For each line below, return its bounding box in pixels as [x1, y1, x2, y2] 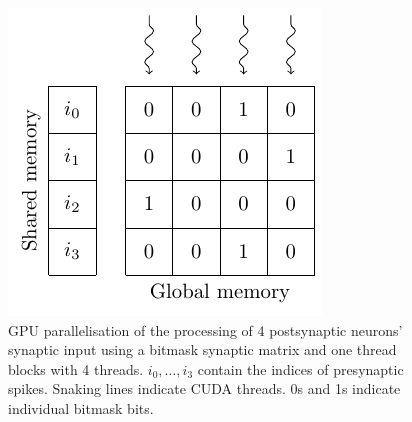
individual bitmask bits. [8, 397, 154, 418]
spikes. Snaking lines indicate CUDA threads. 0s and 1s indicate [8, 378, 401, 399]
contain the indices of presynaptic [197, 358, 404, 379]
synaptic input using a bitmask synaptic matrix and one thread [8, 339, 397, 360]
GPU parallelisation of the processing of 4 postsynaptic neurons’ [8, 319, 403, 340]
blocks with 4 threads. [8, 358, 144, 379]
